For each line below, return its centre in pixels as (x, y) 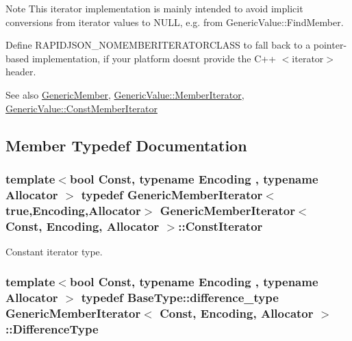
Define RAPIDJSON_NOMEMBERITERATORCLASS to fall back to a (158, 45)
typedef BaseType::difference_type (180, 298)
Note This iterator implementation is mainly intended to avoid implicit (154, 8)
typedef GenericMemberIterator (172, 194)
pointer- (330, 45)
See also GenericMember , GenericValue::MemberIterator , (125, 94)
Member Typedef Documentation (126, 145)
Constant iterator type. (54, 251)
